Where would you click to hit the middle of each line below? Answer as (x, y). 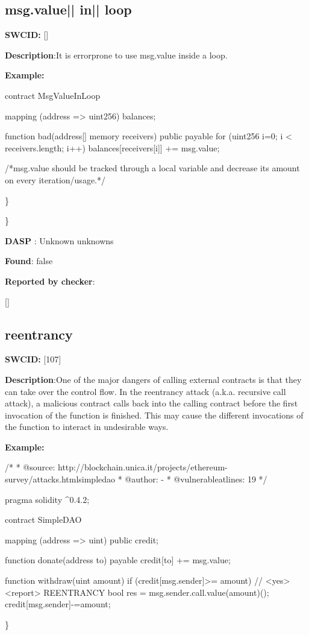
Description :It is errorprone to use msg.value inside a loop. (116, 55)
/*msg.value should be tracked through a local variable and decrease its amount (152, 168)
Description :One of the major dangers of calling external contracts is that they (153, 379)
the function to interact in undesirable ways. (87, 427)
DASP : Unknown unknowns (59, 240)
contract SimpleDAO (43, 520)
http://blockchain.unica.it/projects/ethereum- (142, 467)
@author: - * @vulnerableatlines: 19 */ (196, 479)
